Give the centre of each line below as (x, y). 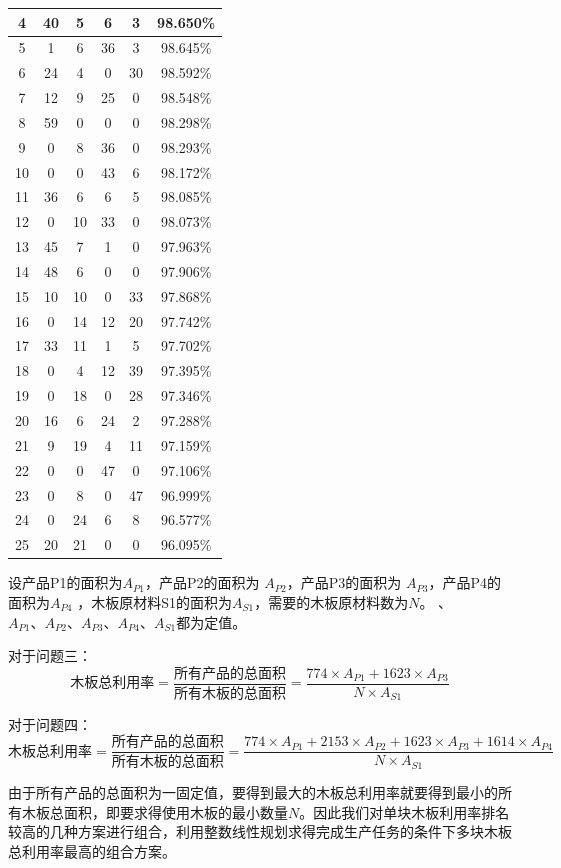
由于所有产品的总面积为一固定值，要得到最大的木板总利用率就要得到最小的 (253, 792)
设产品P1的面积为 (65, 582)
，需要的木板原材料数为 (331, 601)
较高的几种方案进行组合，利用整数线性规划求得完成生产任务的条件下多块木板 (260, 831)
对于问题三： (50, 655)
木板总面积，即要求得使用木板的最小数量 (154, 811)
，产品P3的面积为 (344, 582)
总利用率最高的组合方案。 (92, 850)
